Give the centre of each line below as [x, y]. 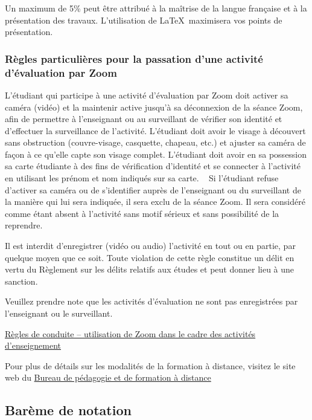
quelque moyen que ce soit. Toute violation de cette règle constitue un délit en [150, 257]
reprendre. [24, 225]
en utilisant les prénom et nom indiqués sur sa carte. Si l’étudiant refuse [142, 178]
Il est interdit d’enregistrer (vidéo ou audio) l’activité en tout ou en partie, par [150, 246]
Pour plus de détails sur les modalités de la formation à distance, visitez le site [150, 365]
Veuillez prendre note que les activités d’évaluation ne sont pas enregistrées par [151, 301]
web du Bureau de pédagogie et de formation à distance [108, 377]
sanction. [21, 281]
